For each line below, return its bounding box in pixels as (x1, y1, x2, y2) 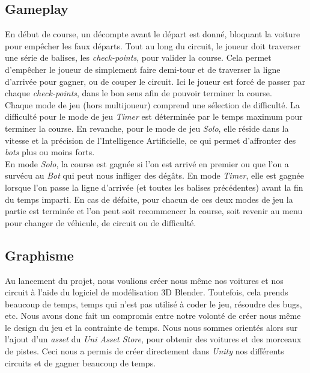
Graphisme (5, 245, 74, 264)
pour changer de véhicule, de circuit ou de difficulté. (5, 216, 196, 229)
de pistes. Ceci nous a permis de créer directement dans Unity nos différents (5, 345, 284, 357)
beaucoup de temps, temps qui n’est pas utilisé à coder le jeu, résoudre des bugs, (5, 297, 302, 310)
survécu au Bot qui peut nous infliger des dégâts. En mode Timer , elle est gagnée (5, 169, 304, 182)
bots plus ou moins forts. (5, 146, 95, 158)
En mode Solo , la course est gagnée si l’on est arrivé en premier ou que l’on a (5, 157, 289, 170)
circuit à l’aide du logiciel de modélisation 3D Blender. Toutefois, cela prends (5, 286, 288, 298)
